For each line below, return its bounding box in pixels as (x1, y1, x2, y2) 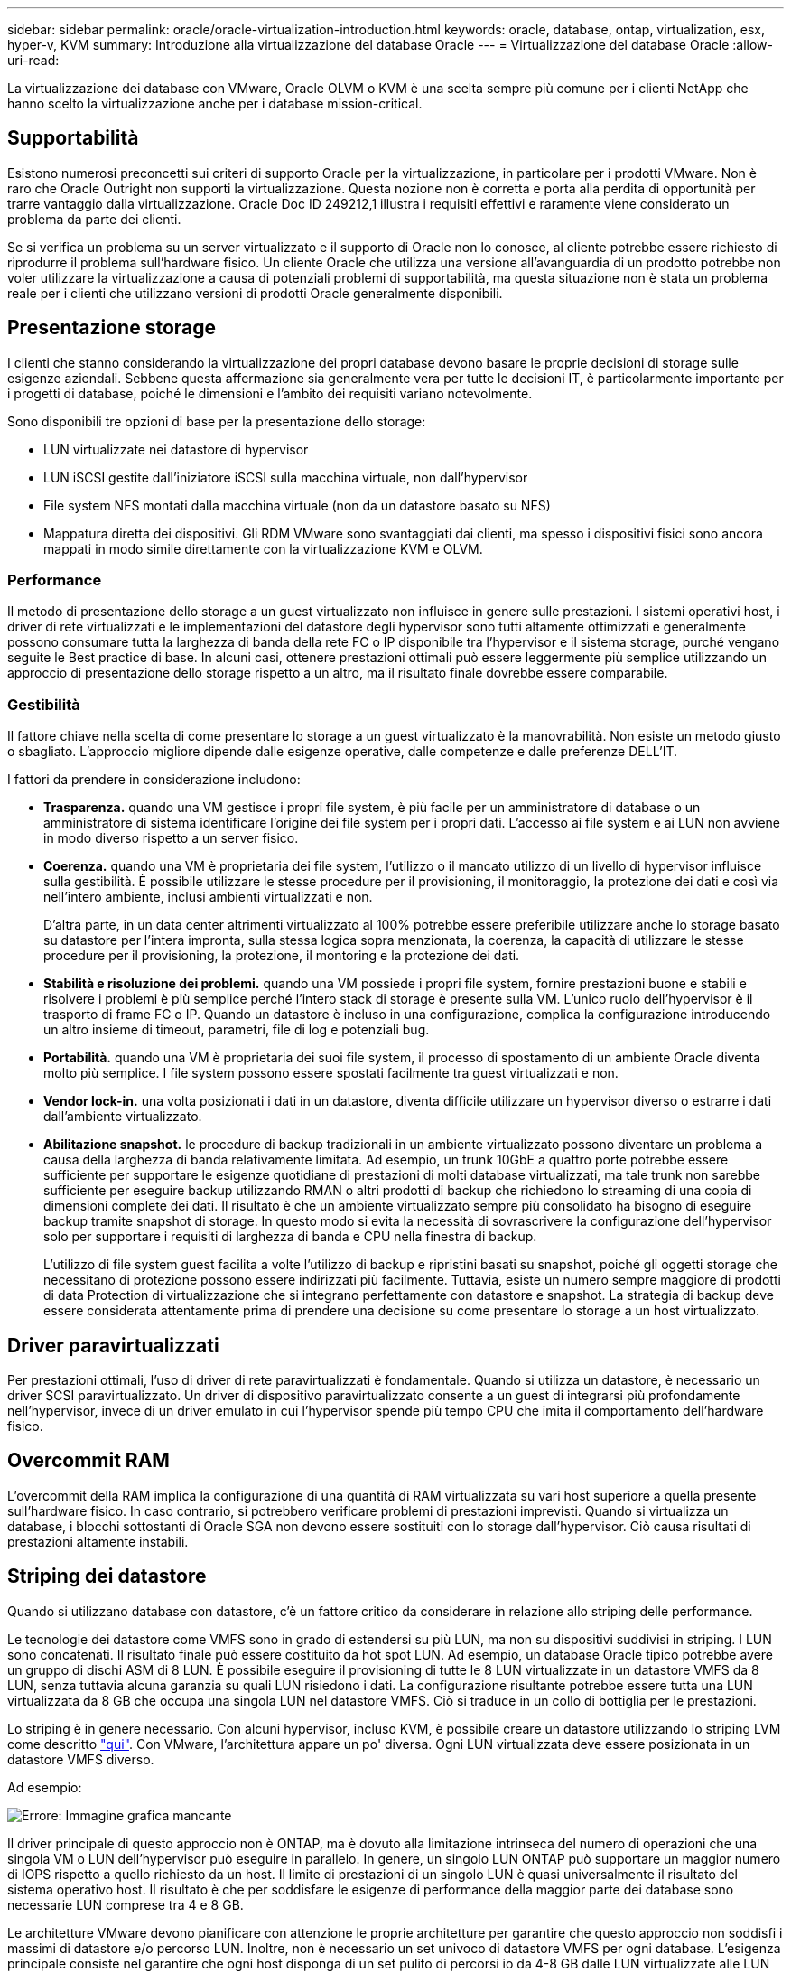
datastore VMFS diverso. (7, 1751, 154, 1767)
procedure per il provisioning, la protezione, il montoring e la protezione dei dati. (43, 948, 520, 964)
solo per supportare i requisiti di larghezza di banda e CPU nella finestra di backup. (43, 1229, 537, 1245)
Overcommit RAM (7, 1449, 170, 1473)
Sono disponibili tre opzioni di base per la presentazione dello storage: (7, 413, 426, 429)
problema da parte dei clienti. (7, 210, 181, 227)
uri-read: (7, 52, 60, 68)
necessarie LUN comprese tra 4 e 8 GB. (7, 1896, 244, 1912)
